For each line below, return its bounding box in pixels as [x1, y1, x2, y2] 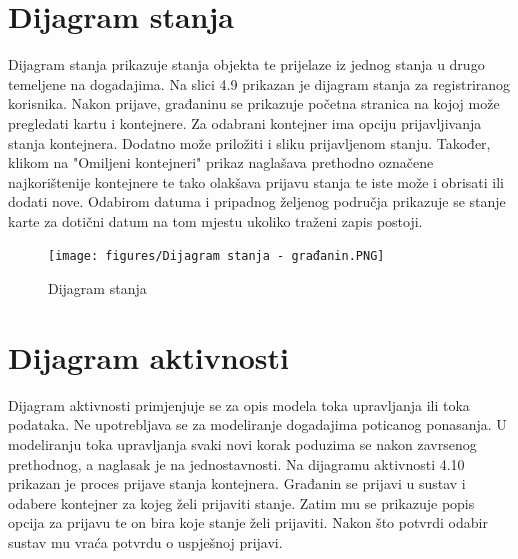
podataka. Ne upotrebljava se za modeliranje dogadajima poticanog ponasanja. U [8, 414, 507, 435]
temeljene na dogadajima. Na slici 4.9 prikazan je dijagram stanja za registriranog [8, 73, 511, 94]
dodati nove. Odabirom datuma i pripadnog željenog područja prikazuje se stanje [8, 191, 506, 212]
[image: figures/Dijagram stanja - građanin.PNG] [48, 249, 385, 264]
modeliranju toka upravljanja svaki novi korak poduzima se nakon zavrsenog [8, 434, 477, 455]
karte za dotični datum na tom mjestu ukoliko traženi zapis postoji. [8, 210, 423, 231]
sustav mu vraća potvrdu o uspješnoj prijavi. [8, 532, 283, 552]
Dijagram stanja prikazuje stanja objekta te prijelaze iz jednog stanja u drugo [8, 54, 485, 75]
